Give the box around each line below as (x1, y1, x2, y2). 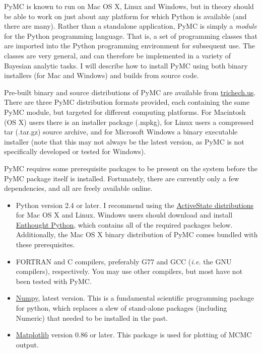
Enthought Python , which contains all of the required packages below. (16, 219, 233, 230)
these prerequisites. (16, 239, 75, 250)
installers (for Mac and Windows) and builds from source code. (4, 70, 199, 81)
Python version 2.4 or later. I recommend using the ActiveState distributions (16, 199, 254, 210)
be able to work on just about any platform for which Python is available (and (4, 11, 247, 21)
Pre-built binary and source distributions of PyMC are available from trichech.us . (4, 87, 256, 97)
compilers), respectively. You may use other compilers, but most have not (16, 266, 243, 276)
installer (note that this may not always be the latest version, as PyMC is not (4, 136, 244, 147)
